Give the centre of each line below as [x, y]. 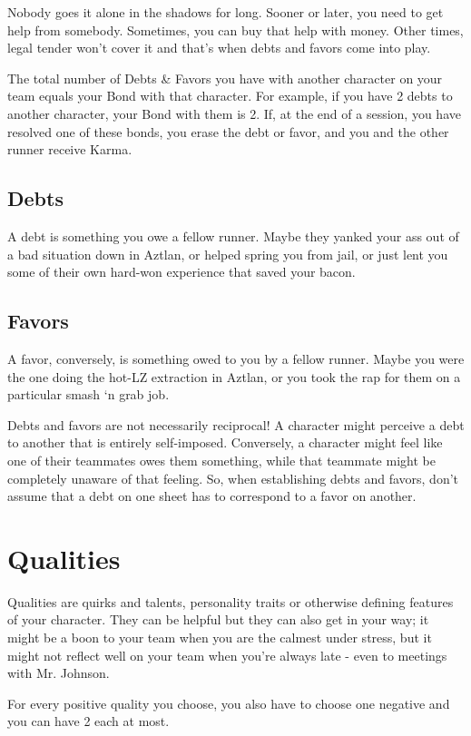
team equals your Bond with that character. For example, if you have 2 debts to [230, 96]
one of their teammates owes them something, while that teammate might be [221, 460]
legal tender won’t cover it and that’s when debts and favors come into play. [219, 48]
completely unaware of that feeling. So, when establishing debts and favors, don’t [233, 478]
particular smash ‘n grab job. [88, 394]
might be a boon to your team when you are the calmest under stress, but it [220, 637]
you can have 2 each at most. [88, 721]
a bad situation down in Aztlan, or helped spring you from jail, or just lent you [228, 254]
